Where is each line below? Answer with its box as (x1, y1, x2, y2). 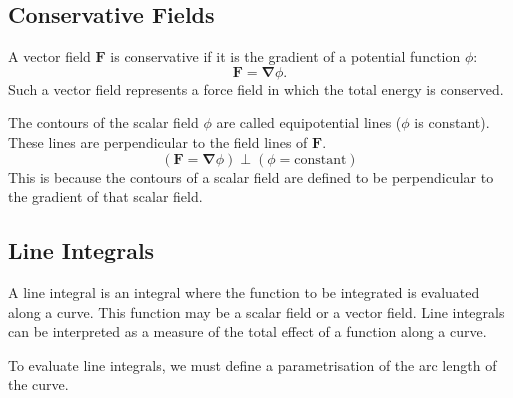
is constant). (414, 112, 490, 133)
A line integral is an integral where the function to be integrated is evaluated (8, 281, 480, 302)
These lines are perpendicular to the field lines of (8, 131, 308, 152)
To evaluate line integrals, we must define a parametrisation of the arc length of (8, 354, 497, 375)
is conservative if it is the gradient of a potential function (110, 46, 461, 67)
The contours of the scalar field (8, 112, 199, 133)
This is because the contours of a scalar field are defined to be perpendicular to (8, 166, 494, 187)
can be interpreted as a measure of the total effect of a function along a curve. (8, 321, 487, 342)
